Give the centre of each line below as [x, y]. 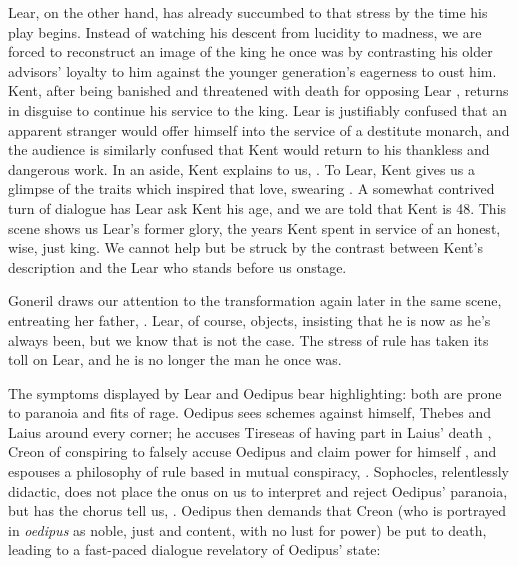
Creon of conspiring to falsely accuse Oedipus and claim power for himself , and [252, 451]
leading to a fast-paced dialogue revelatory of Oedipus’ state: [194, 549]
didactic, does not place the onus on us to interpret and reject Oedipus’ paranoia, [258, 490]
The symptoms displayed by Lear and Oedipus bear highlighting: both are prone [255, 392]
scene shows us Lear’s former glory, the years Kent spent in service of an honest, [254, 227]
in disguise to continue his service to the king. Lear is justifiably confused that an [257, 109]
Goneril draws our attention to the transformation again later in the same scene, [255, 300]
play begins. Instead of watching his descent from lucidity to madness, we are [245, 31]
